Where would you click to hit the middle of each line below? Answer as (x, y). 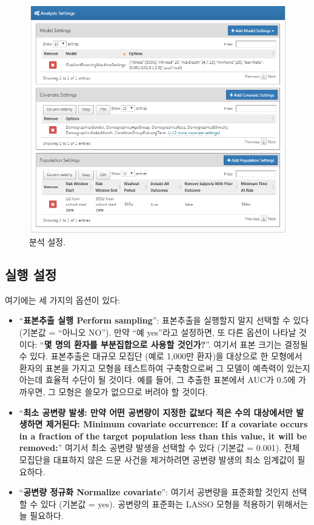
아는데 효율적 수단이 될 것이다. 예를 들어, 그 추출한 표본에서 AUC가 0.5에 (157, 380)
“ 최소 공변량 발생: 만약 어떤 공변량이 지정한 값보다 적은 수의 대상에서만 (156, 412)
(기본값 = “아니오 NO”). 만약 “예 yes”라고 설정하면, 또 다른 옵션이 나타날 (158, 332)
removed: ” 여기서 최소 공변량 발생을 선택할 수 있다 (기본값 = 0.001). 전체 (159, 448)
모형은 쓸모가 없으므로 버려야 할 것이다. (133, 391)
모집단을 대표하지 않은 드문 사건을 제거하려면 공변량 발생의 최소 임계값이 (157, 459)
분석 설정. (48, 241)
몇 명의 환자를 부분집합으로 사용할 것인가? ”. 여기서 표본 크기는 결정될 (176, 344)
